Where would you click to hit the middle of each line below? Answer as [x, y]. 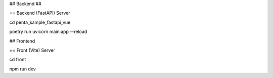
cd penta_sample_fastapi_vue [40, 22]
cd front [18, 60]
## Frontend [22, 41]
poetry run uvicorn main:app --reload [48, 32]
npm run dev [23, 69]
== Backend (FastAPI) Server [40, 13]
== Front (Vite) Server [32, 50]
